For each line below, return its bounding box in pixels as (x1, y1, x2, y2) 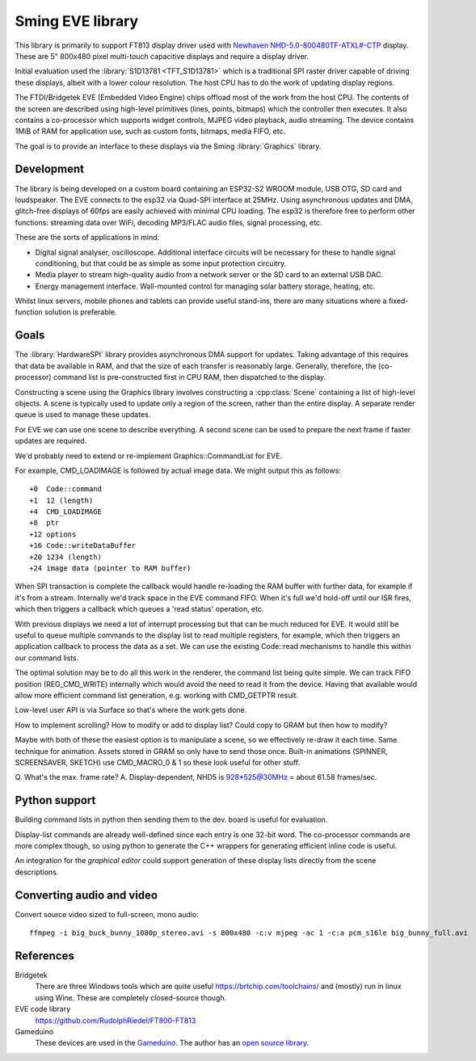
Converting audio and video (15, 888, 158, 902)
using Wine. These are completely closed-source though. (35, 992, 227, 1002)
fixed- (388, 296, 409, 306)
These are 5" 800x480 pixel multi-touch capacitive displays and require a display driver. (15, 51, 309, 61)
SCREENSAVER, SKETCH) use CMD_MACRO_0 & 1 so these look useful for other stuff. (15, 757, 301, 767)
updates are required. (15, 436, 87, 446)
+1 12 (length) (29, 495, 94, 505)
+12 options (29, 529, 77, 539)
